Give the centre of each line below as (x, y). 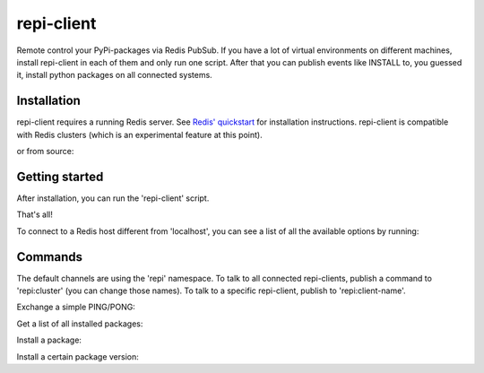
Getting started (60, 176)
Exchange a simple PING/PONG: (76, 307)
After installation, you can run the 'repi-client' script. (113, 198)
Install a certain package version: (78, 356)
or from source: (45, 152)
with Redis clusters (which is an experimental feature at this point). (140, 134)
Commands (50, 257)
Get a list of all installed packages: (80, 324)
